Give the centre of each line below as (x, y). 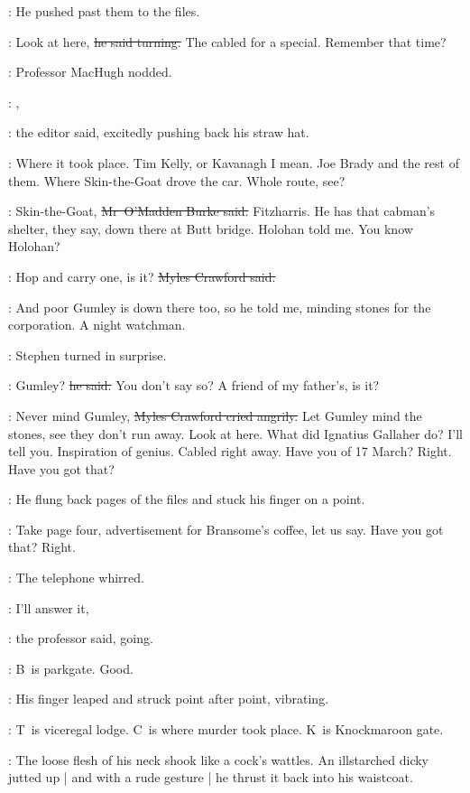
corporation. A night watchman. (97, 325)
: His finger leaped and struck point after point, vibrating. (169, 699)
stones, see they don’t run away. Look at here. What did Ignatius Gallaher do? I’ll (235, 433)
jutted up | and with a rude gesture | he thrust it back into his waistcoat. (211, 777)
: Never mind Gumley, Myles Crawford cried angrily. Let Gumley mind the (215, 415)
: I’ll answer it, (49, 607)
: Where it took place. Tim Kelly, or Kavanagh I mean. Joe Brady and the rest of (234, 162)
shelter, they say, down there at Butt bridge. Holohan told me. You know (211, 228)
